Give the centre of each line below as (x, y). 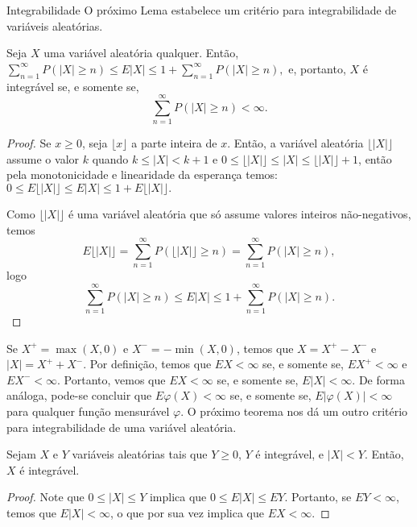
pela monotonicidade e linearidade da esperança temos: (142, 174)
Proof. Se (29, 143)
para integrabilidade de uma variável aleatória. (122, 427)
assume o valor (43, 158)
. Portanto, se (318, 497)
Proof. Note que (45, 497)
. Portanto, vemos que (111, 379)
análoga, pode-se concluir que (79, 395)
